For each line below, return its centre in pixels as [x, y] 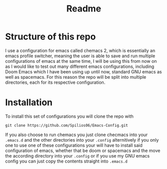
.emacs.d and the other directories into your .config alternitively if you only [82, 140]
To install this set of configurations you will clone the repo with [69, 116]
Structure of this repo [51, 37]
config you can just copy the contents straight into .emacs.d [67, 161]
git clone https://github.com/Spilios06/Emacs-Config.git [67, 125]
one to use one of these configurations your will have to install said [74, 145]
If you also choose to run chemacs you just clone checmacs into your [77, 135]
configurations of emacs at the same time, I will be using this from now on [81, 61]
